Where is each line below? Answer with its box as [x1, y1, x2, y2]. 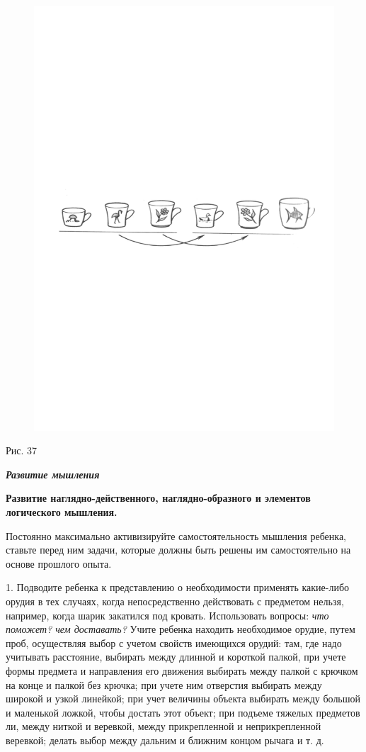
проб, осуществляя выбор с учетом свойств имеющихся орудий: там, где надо [6, 635, 342, 650]
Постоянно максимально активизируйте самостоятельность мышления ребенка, [6, 528, 346, 543]
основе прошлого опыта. [6, 556, 112, 571]
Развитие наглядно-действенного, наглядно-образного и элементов [6, 490, 311, 505]
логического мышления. [6, 505, 118, 520]
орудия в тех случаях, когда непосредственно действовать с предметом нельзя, [6, 594, 344, 609]
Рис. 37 [6, 443, 38, 458]
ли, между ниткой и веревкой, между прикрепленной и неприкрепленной [6, 719, 321, 734]
